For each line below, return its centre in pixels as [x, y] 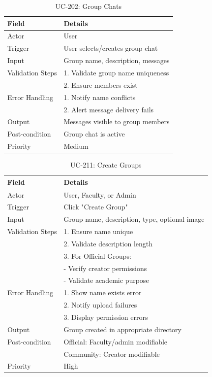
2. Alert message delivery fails [109, 109]
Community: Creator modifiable [112, 354]
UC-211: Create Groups [106, 165]
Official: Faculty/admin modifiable [116, 341]
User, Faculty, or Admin [100, 194]
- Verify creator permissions [105, 268]
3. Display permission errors [106, 317]
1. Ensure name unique [98, 231]
